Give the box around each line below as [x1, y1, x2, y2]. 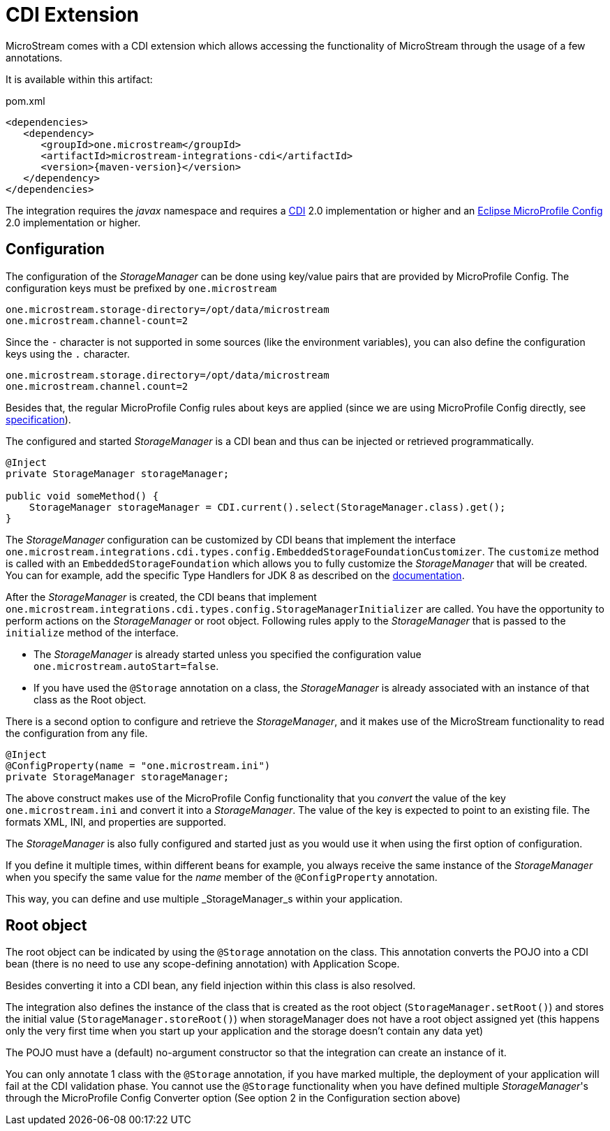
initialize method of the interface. [6, 626, 179, 639]
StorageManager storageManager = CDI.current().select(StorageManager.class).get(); [29, 501, 506, 513]
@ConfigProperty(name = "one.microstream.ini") [6, 759, 271, 771]
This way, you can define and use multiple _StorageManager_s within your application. [6, 892, 403, 905]
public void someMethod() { [6, 490, 159, 502]
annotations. [6, 51, 63, 64]
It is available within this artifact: [6, 73, 153, 85]
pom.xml [6, 94, 45, 107]
